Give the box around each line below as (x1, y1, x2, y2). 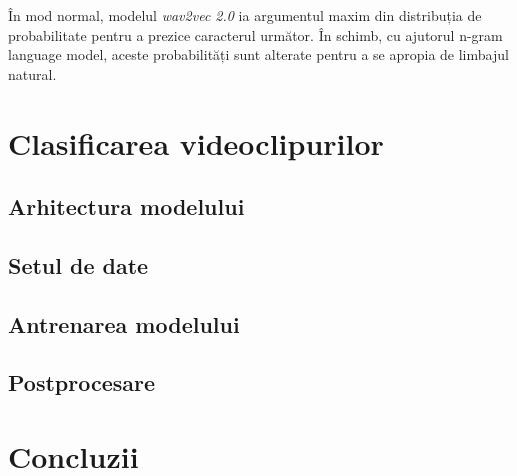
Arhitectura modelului (8, 191, 245, 222)
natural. (8, 63, 57, 84)
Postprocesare (8, 367, 156, 398)
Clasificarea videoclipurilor (8, 122, 384, 163)
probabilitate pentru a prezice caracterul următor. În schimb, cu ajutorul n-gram (8, 24, 503, 45)
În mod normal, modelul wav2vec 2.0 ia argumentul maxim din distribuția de (8, 5, 482, 25)
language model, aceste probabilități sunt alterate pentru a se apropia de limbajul (8, 44, 509, 65)
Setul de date (8, 249, 149, 280)
